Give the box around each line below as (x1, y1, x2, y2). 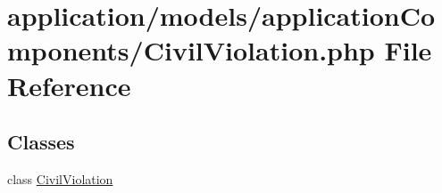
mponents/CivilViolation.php (7, 32, 375, 68)
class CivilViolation (7, 169, 113, 188)
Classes (7, 128, 75, 156)
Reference (7, 67, 131, 103)
